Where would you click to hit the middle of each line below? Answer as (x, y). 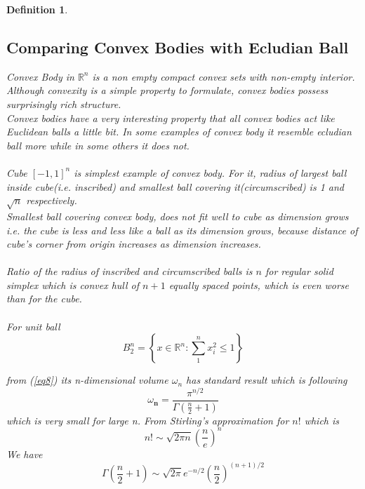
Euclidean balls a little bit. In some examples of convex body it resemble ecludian (179, 132)
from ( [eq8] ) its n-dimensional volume (87, 380)
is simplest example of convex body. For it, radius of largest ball (210, 172)
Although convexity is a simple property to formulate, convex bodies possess (167, 90)
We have (25, 454)
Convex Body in (40, 76)
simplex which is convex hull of (73, 284)
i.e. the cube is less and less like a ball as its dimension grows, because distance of (182, 230)
